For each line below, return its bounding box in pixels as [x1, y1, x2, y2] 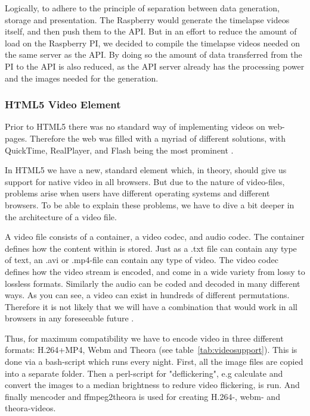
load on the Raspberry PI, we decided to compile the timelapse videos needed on [5, 36, 300, 49]
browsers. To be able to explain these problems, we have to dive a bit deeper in [5, 198, 294, 211]
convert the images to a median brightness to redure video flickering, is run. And [5, 379, 300, 391]
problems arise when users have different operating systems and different [5, 187, 270, 199]
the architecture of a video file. [5, 210, 117, 223]
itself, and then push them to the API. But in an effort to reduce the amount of [5, 25, 297, 37]
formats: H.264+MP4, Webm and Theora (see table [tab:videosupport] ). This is [5, 343, 297, 356]
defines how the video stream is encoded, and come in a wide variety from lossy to [5, 265, 305, 277]
